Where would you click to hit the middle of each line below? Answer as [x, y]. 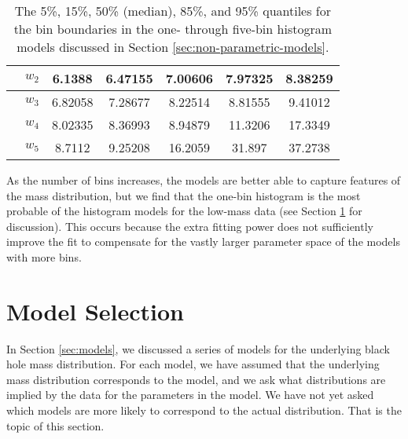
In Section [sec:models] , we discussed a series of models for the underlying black [198, 348]
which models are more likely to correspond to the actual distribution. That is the [204, 410]
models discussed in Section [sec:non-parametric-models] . [173, 47]
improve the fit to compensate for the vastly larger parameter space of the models [203, 241]
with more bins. [44, 256]
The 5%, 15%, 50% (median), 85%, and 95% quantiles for [173, 11]
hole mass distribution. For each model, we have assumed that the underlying [193, 364]
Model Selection [95, 311]
